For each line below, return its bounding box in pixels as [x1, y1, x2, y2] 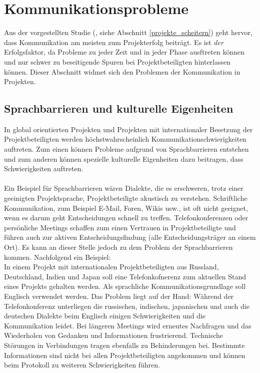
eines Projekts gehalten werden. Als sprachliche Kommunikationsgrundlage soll [4, 281, 246, 291]
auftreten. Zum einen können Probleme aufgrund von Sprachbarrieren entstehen [4, 144, 249, 154]
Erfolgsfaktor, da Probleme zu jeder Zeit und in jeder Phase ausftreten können [4, 47, 244, 57]
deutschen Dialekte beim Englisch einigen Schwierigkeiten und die [4, 310, 206, 321]
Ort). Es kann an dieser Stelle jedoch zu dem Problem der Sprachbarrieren [4, 242, 233, 252]
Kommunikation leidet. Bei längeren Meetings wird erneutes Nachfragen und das [4, 320, 251, 330]
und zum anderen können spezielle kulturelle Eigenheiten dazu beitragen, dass [4, 153, 243, 164]
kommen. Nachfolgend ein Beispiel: [4, 251, 111, 262]
